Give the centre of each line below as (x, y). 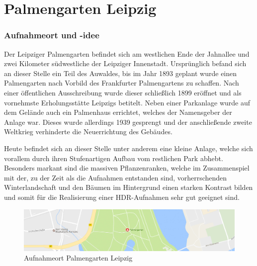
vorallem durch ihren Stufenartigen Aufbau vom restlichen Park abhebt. (114, 158)
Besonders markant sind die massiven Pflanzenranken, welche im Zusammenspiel (127, 168)
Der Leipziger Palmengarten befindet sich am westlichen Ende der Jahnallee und (127, 53)
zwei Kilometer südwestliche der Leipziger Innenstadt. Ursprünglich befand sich (125, 63)
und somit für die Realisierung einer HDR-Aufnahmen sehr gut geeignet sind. (122, 197)
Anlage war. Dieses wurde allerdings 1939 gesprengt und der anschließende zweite (128, 122)
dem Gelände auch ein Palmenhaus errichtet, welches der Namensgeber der (118, 112)
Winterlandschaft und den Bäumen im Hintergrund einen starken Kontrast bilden (128, 187)
